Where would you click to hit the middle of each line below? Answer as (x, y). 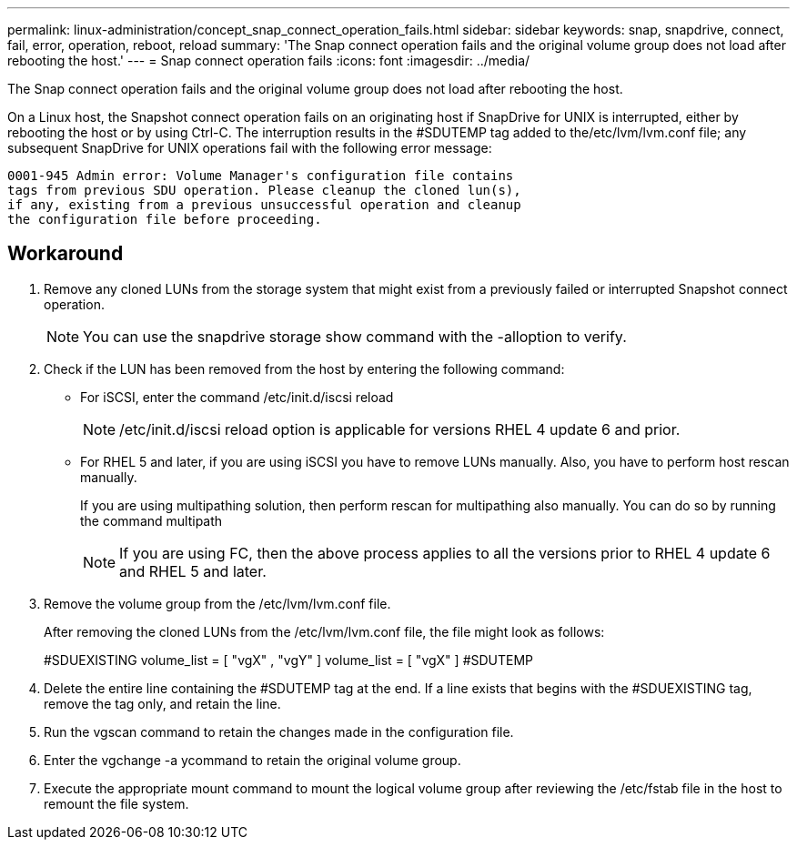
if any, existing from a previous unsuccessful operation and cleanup (264, 205)
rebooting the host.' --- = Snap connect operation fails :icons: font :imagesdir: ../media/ (269, 60)
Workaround (66, 254)
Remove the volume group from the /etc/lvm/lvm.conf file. (217, 603)
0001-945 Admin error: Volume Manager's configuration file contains (261, 176)
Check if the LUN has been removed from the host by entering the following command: (304, 368)
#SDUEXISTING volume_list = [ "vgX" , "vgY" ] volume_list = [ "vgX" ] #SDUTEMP (289, 660)
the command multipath (151, 520)
